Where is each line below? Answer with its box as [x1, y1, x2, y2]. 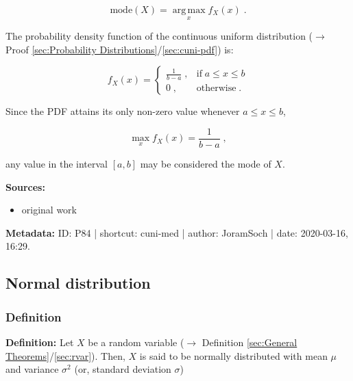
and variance [5, 362, 59, 376]
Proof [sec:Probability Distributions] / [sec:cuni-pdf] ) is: [5, 42, 234, 56]
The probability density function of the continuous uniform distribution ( [5, 29, 313, 43]
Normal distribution [5, 272, 151, 293]
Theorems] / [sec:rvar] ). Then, [5, 348, 125, 363]
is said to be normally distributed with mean [139, 348, 328, 363]
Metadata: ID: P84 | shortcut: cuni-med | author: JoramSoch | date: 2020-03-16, [5, 225, 348, 239]
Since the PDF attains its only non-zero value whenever [5, 104, 240, 118]
